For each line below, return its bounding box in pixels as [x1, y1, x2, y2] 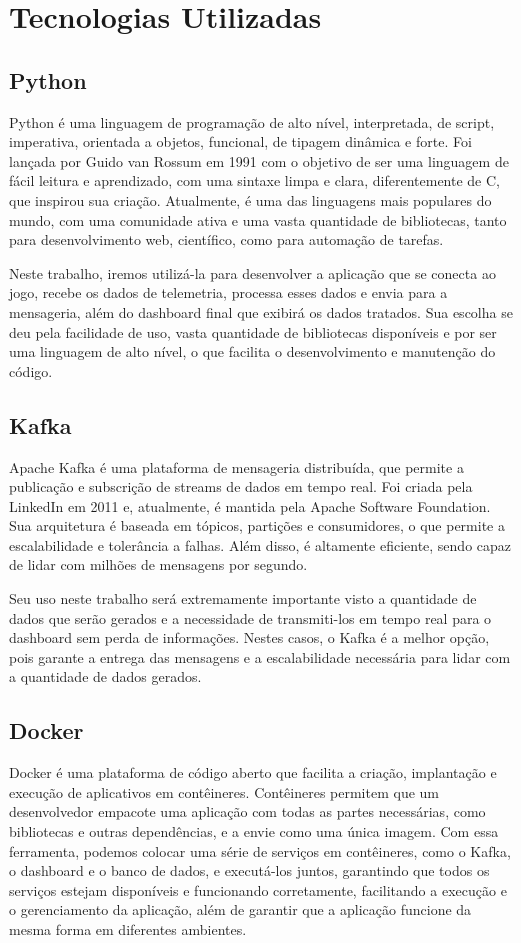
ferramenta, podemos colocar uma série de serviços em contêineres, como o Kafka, [9, 840, 511, 861]
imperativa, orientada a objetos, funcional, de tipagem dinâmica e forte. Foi [9, 131, 472, 152]
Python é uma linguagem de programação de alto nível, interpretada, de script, [9, 111, 495, 132]
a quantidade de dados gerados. [9, 666, 202, 687]
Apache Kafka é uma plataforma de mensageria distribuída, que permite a [9, 456, 464, 477]
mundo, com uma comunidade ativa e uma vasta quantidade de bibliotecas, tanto [9, 209, 507, 230]
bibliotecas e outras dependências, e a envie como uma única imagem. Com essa [9, 821, 499, 842]
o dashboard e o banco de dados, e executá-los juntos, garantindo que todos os [9, 860, 490, 881]
